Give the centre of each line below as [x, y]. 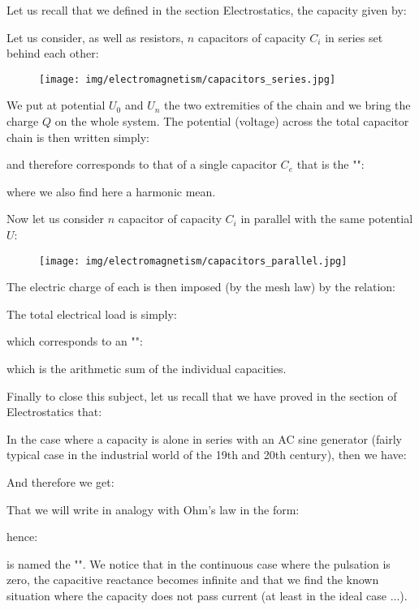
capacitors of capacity [252, 37]
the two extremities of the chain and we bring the [287, 105]
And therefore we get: [60, 482]
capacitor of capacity [170, 219]
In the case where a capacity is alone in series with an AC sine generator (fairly [205, 438]
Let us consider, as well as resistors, [95, 37]
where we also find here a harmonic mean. [111, 191]
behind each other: [53, 53]
